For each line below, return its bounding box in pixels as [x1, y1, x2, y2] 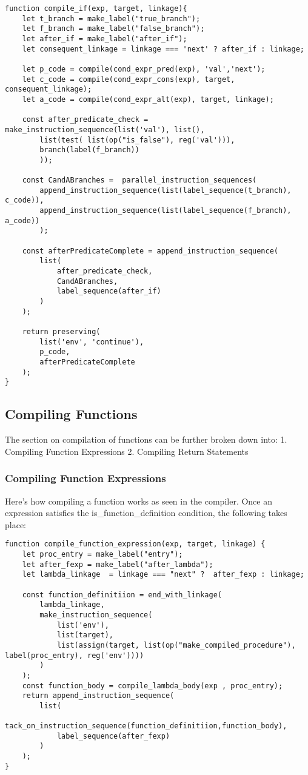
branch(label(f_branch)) [39, 146, 139, 155]
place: [5, 518, 26, 531]
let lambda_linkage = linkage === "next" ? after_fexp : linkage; [22, 570, 304, 579]
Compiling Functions [5, 404, 138, 423]
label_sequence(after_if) [56, 287, 161, 296]
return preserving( [22, 327, 101, 336]
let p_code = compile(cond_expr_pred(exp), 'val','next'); [22, 64, 266, 73]
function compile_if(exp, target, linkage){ [5, 4, 187, 13]
